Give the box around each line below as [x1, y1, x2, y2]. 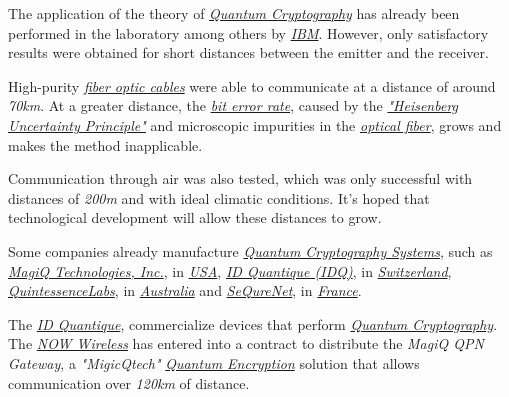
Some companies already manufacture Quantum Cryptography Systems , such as [8, 240, 493, 261]
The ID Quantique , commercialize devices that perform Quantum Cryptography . [8, 313, 498, 334]
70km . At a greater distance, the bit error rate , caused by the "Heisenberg [8, 95, 459, 116]
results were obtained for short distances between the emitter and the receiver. [8, 42, 489, 63]
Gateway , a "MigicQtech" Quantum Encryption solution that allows [8, 352, 420, 373]
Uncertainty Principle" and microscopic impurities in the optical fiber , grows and [8, 114, 502, 135]
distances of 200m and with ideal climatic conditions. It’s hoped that [8, 187, 430, 208]
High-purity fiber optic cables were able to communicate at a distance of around [8, 75, 496, 96]
